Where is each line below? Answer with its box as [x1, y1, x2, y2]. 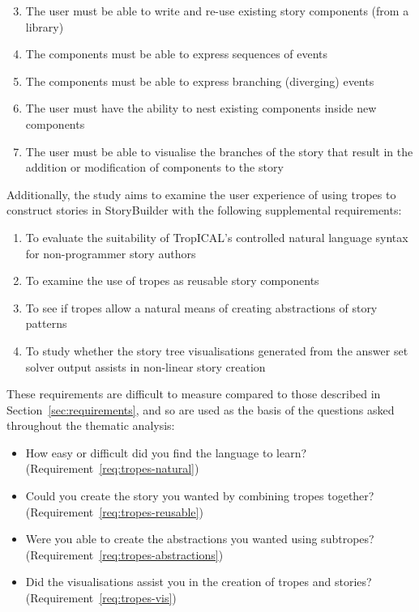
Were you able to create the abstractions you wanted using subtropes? [25, 530, 374, 547]
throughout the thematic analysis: [6, 417, 175, 434]
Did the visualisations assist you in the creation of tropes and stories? [25, 573, 372, 590]
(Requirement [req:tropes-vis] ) [25, 589, 177, 606]
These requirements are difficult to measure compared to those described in [6, 385, 381, 402]
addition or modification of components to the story [25, 159, 284, 176]
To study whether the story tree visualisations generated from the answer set [25, 342, 408, 359]
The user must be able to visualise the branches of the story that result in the [25, 142, 413, 159]
